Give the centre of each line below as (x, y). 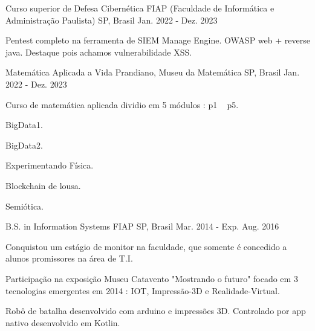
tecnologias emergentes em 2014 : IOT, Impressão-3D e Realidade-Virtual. (143, 290)
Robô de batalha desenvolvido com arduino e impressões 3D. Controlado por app (156, 311)
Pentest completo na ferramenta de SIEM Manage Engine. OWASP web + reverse (158, 40)
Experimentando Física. (50, 165)
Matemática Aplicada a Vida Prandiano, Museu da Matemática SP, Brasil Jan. (153, 72)
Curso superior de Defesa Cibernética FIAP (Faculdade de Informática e (140, 8)
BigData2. (24, 145)
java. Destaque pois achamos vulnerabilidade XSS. (99, 52)
